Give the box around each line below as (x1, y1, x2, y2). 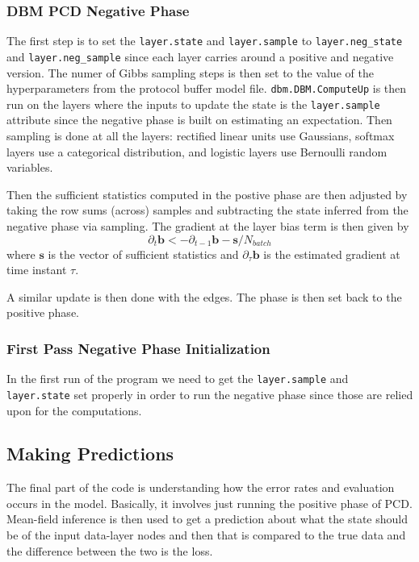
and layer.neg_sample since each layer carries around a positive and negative (6, 48, 394, 65)
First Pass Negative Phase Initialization (6, 338, 270, 358)
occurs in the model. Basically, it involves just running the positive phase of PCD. (6, 494, 413, 511)
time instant (6, 261, 67, 278)
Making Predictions (6, 441, 174, 466)
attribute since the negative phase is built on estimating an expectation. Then (6, 111, 392, 128)
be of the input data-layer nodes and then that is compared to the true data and (6, 527, 406, 543)
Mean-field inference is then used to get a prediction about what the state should (6, 510, 408, 527)
